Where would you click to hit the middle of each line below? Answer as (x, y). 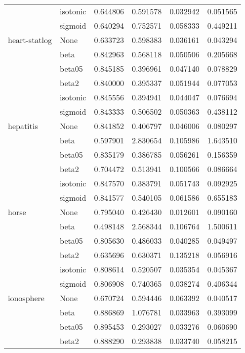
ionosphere (26, 298)
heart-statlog (30, 40)
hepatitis (23, 126)
